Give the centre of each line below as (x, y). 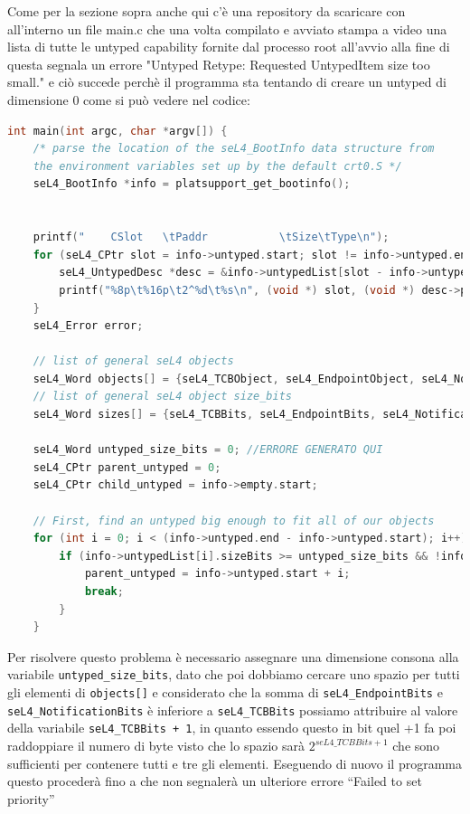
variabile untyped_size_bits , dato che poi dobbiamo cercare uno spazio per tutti (234, 674)
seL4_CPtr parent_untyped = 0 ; (127, 467)
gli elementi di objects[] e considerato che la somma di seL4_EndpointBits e (225, 692)
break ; (104, 592)
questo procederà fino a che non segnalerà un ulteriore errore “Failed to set (215, 781)
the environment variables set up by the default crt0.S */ (217, 166)
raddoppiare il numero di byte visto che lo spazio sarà (156, 745)
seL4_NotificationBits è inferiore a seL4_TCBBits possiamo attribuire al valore (233, 710)
